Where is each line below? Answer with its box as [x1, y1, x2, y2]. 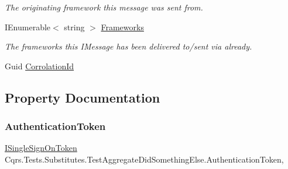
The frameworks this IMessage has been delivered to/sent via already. [5, 40, 252, 52]
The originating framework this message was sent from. [5, 1, 203, 13]
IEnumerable [5, 20, 51, 33]
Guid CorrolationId [5, 59, 74, 72]
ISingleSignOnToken [5, 142, 77, 154]
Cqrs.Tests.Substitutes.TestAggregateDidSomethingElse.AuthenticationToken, [5, 153, 284, 165]
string [64, 20, 85, 33]
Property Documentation [5, 88, 160, 106]
